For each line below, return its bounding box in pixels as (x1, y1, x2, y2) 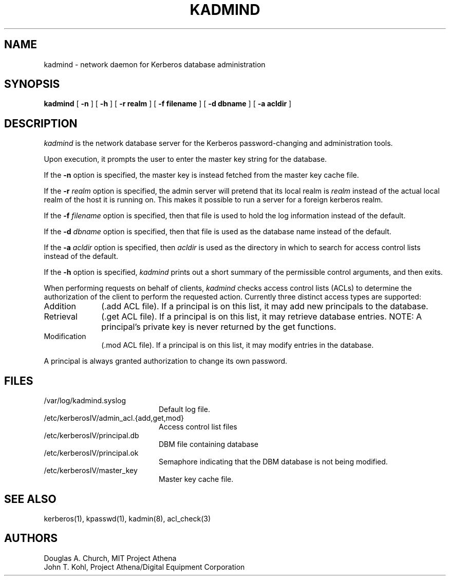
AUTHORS (4, 532, 58, 545)
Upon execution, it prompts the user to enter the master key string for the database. (44, 155, 327, 164)
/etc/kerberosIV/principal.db (44, 431, 139, 440)
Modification (44, 332, 86, 341)
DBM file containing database (159, 440, 258, 449)
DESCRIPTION (4, 117, 78, 130)
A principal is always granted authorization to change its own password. (44, 357, 288, 366)
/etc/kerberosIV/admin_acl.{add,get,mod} (44, 414, 184, 423)
